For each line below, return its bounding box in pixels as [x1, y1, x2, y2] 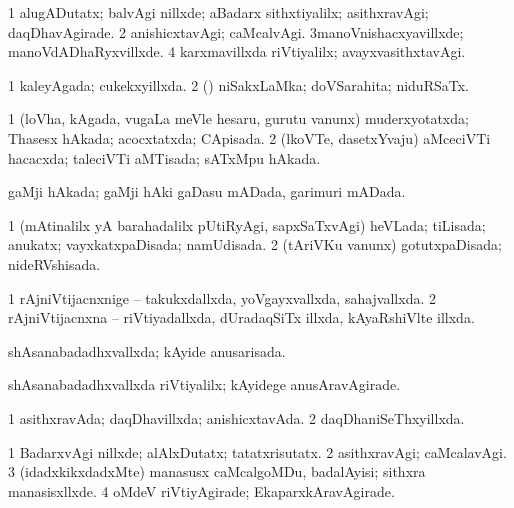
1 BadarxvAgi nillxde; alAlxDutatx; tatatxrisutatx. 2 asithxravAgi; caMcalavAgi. [8, 441, 507, 462]
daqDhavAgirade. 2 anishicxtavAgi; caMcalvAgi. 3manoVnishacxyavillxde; [8, 21, 464, 42]
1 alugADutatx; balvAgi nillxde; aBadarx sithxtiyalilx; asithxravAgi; [8, 2, 429, 22]
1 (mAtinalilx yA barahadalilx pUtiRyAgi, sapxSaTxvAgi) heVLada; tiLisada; [8, 214, 486, 235]
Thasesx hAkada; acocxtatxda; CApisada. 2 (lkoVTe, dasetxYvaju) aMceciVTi [8, 127, 491, 148]
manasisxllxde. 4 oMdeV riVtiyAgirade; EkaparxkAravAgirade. [8, 480, 395, 501]
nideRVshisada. [8, 253, 101, 274]
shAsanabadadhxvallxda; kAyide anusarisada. [8, 340, 286, 361]
